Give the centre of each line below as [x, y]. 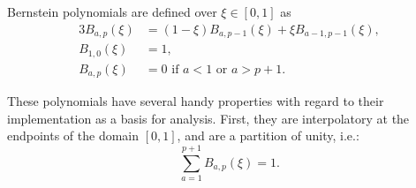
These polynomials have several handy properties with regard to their [196, 101]
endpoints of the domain [73, 135]
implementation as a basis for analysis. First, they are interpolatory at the [208, 118]
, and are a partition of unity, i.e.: [268, 135]
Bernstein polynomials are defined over [112, 11]
